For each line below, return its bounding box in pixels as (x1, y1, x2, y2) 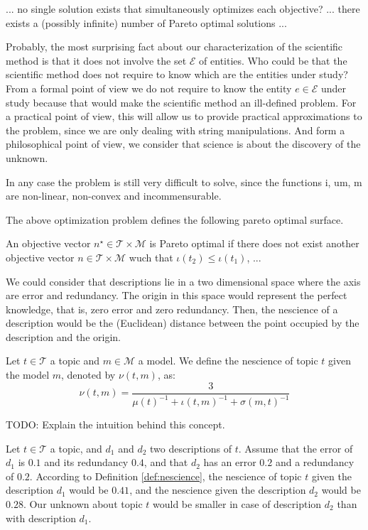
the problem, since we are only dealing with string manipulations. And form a (6, 122, 345, 137)
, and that (144, 455, 188, 470)
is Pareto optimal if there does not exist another (149, 236, 359, 251)
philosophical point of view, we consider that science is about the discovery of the (6, 136, 361, 151)
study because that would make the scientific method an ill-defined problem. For (6, 94, 357, 109)
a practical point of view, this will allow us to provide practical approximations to (6, 109, 362, 124)
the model (6, 367, 50, 382)
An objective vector (6, 236, 91, 251)
